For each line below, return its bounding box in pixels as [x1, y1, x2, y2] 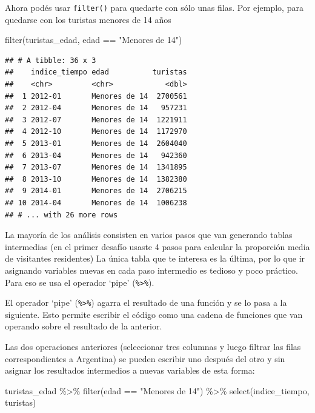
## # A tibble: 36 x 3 [5, 56, 96, 65]
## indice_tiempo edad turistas [5, 68, 187, 77]
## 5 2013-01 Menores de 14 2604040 [5, 139, 187, 148]
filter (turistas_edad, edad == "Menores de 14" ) [5, 33, 182, 46]
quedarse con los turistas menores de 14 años [5, 13, 171, 25]
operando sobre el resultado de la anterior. [5, 320, 162, 332]
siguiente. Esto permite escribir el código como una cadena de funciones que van [5, 308, 303, 320]
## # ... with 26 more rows [5, 210, 118, 219]
